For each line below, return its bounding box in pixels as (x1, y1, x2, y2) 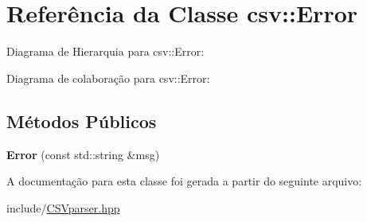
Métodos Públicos (6, 108, 157, 133)
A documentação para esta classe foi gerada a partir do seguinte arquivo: (6, 173, 362, 189)
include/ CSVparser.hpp (6, 199, 120, 216)
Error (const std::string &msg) (6, 146, 160, 162)
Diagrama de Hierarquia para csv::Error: (6, 43, 205, 60)
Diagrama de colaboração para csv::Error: (6, 69, 210, 86)
